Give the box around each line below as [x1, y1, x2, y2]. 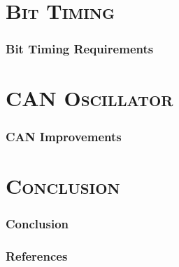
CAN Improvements [6, 127, 122, 145]
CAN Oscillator [6, 84, 173, 112]
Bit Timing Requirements [6, 40, 154, 58]
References [6, 247, 68, 264]
